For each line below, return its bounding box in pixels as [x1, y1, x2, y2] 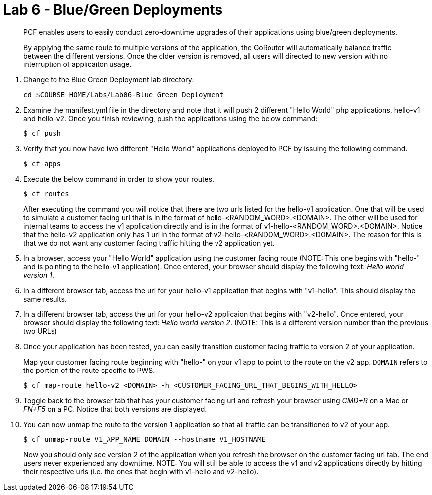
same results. [23, 294, 67, 303]
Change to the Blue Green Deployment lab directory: [23, 75, 194, 84]
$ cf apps [23, 159, 61, 168]
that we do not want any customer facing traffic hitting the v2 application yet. [23, 238, 275, 247]
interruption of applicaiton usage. [23, 60, 132, 68]
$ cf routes [23, 189, 69, 198]
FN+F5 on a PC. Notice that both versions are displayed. [23, 404, 207, 413]
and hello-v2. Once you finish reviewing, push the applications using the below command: [23, 114, 318, 123]
